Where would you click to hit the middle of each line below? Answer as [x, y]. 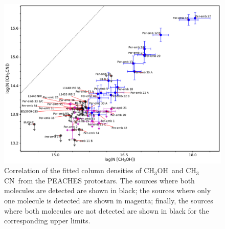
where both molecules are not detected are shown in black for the [107, 210]
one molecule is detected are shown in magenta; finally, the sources [109, 200]
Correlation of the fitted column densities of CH [79, 170]
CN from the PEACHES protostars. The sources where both [99, 180]
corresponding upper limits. [47, 221]
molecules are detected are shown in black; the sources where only [108, 190]
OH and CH [177, 170]
